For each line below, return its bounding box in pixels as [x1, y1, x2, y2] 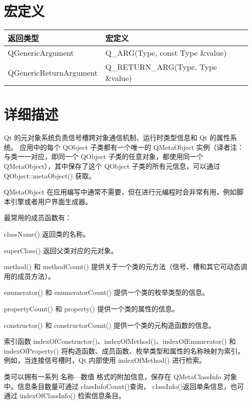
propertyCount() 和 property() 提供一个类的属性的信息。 [4, 303, 179, 313]
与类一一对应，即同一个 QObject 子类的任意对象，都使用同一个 [4, 151, 204, 162]
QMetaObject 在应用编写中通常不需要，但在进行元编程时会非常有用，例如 [4, 187, 237, 197]
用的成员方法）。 [4, 271, 55, 281]
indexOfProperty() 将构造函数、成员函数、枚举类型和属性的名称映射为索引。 [4, 345, 245, 356]
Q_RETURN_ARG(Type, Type [105, 61, 217, 73]
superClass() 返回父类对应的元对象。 [4, 245, 118, 255]
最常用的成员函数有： [4, 212, 72, 223]
